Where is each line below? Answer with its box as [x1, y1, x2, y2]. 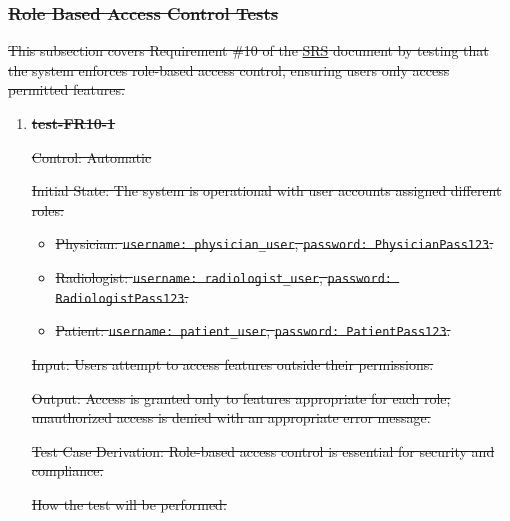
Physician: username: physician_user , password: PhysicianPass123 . [55, 233, 494, 254]
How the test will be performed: [31, 493, 227, 514]
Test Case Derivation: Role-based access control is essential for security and [31, 440, 495, 461]
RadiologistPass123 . [55, 286, 189, 307]
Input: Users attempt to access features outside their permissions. [31, 354, 434, 374]
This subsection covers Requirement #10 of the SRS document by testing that [8, 40, 489, 61]
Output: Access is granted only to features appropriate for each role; [31, 387, 451, 408]
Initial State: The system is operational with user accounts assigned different [31, 180, 502, 201]
